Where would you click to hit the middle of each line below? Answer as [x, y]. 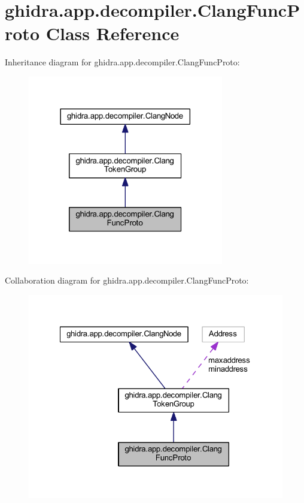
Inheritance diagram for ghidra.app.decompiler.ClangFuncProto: [122, 62]
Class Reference [113, 33]
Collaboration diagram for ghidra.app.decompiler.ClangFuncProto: [127, 280]
